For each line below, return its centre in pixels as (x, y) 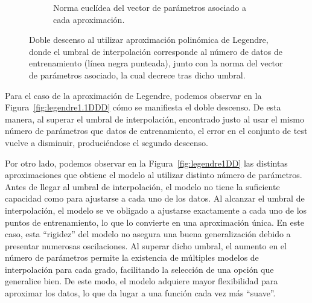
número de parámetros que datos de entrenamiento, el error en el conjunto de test (156, 131)
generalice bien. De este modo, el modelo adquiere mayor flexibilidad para (142, 281)
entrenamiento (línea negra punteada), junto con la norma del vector (156, 63)
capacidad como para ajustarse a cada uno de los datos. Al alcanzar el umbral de (155, 198)
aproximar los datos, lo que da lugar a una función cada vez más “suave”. (140, 293)
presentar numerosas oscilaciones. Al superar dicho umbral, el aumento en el (146, 245)
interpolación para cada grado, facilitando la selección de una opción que (139, 269)
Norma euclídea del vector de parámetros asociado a (150, 7)
